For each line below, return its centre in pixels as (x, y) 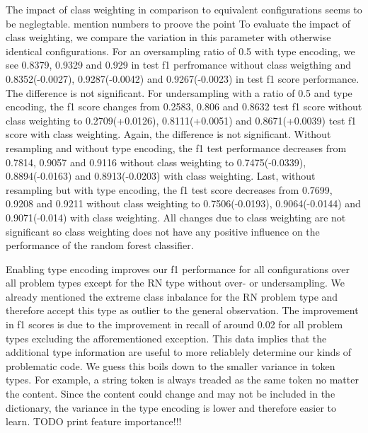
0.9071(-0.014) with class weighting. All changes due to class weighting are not (176, 217)
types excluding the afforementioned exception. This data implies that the (166, 338)
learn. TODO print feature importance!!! (94, 421)
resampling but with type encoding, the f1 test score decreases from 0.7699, (169, 189)
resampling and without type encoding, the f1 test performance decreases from (176, 148)
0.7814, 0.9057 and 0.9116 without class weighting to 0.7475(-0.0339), (156, 162)
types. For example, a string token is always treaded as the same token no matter (182, 380)
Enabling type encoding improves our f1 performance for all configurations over (178, 269)
